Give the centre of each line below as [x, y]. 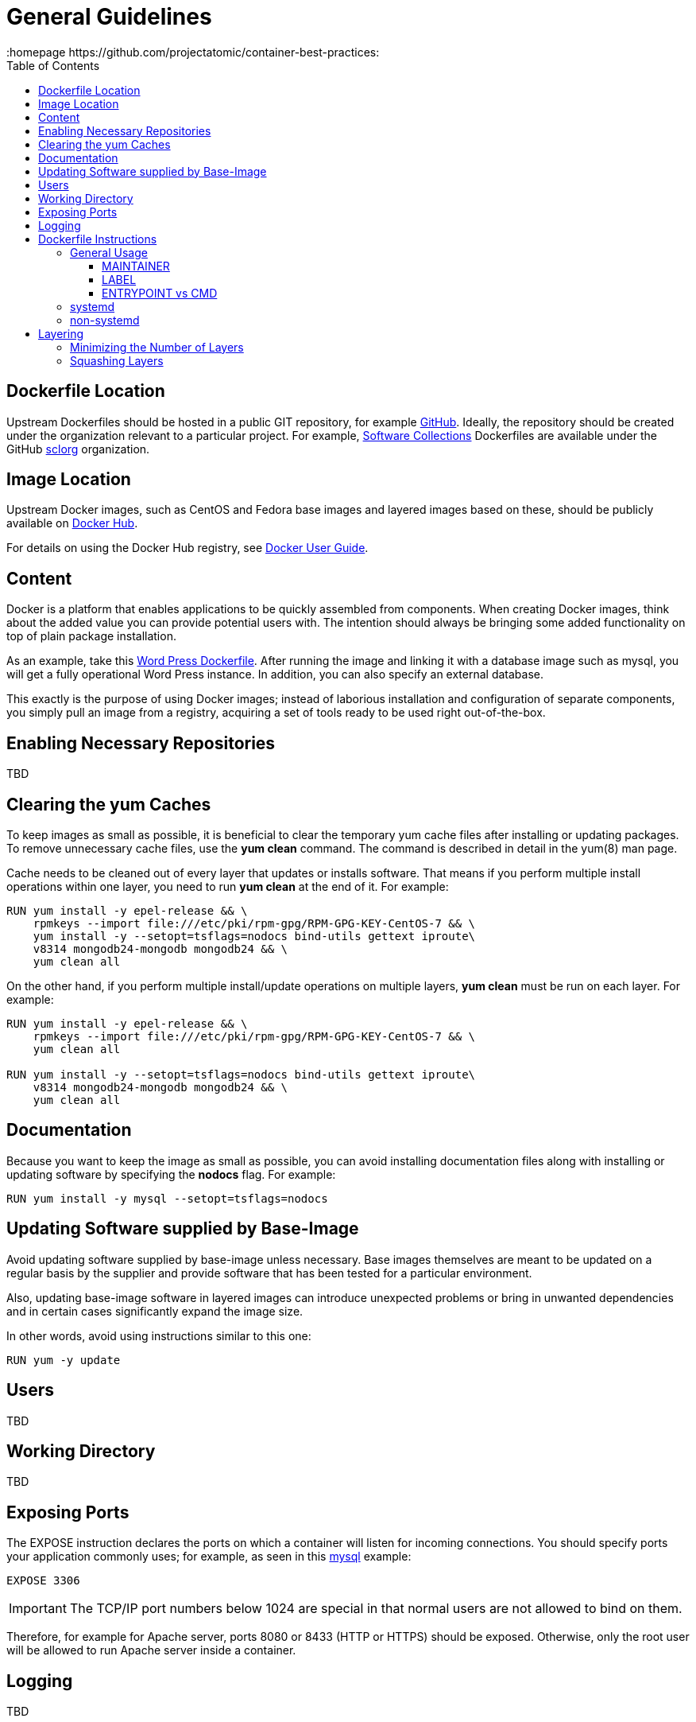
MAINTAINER [136, 266]
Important [38, 1609]
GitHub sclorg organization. [78, 449]
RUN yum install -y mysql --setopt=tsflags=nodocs [167, 1198]
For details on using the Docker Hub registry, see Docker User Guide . [188, 548]
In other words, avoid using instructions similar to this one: [159, 1335]
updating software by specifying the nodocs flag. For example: [171, 1174]
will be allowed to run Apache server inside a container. [151, 1650]
